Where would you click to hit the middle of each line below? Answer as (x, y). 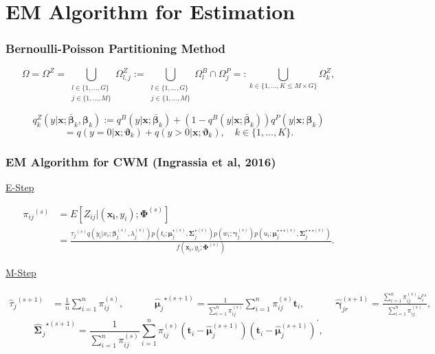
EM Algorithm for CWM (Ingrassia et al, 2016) (141, 161)
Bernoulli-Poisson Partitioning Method (116, 48)
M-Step (21, 273)
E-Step (20, 187)
